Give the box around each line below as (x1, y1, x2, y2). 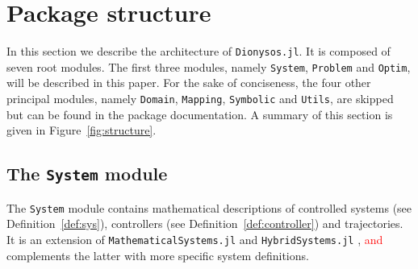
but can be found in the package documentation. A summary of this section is (6, 106, 393, 122)
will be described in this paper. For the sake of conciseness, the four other (6, 74, 371, 91)
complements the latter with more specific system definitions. (6, 246, 309, 263)
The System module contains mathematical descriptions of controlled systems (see (6, 199, 412, 216)
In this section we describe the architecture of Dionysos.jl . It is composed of (6, 43, 391, 60)
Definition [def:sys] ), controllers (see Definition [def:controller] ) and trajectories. (6, 215, 403, 232)
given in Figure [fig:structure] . (6, 122, 157, 139)
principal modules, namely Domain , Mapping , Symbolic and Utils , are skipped (6, 90, 394, 107)
